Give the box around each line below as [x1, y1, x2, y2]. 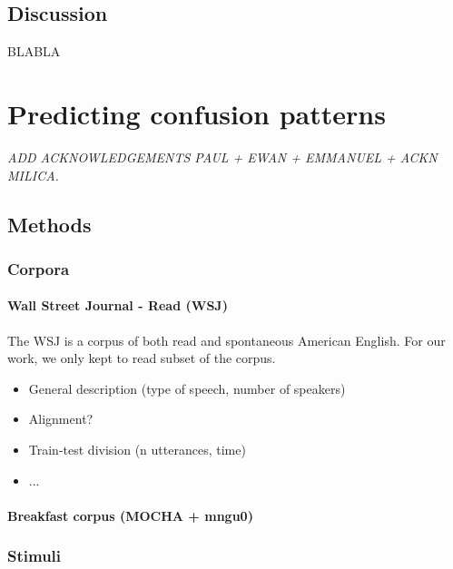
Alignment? [28, 409, 94, 428]
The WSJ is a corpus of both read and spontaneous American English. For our [7, 330, 446, 349]
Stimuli [7, 544, 62, 567]
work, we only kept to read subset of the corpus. [7, 348, 276, 368]
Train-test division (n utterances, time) [28, 439, 246, 458]
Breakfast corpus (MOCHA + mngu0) [7, 505, 253, 525]
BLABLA [7, 42, 61, 61]
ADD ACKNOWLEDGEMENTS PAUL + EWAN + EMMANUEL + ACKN [7, 147, 438, 166]
